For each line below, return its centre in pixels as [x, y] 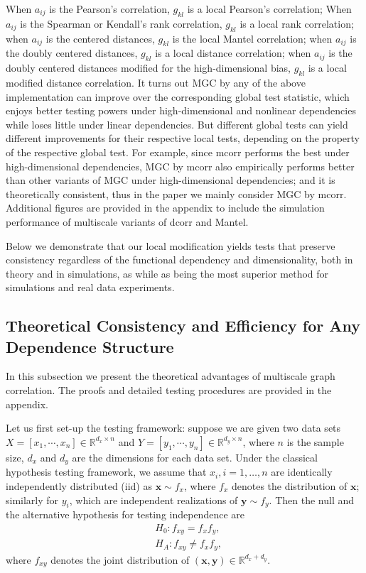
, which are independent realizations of [154, 500]
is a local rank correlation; [297, 23]
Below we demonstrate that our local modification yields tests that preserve [171, 245]
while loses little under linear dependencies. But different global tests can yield [177, 124]
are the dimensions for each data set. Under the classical [195, 457]
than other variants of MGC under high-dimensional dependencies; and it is [171, 180]
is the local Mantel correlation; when [252, 38]
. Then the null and [312, 500]
